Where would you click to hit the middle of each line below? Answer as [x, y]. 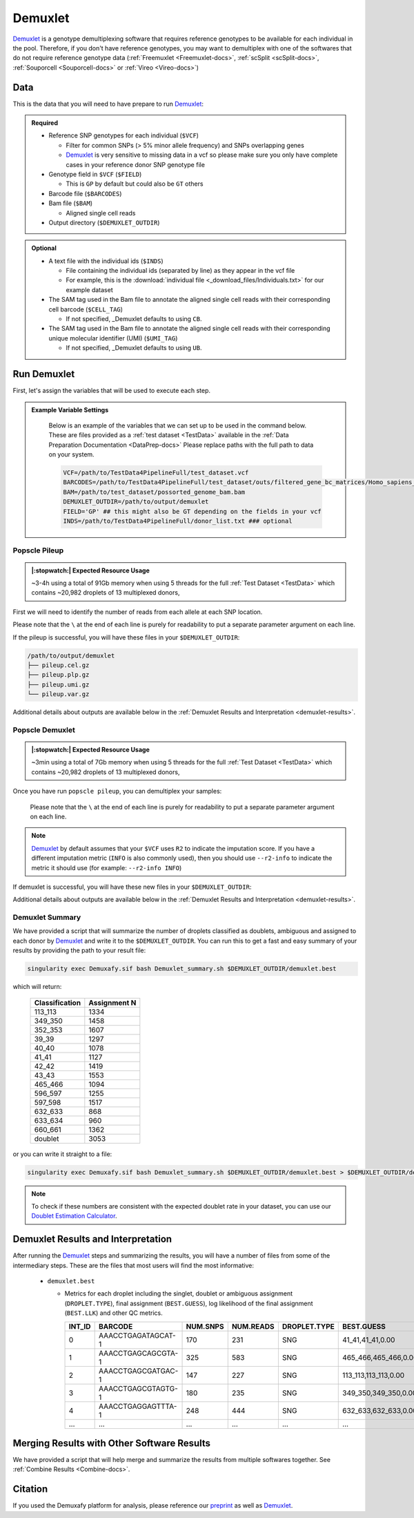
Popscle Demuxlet [44, 730]
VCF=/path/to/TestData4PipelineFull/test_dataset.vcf [156, 473]
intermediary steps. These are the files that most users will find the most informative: [134, 1265]
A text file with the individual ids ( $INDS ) [106, 261]
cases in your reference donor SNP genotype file [135, 164]
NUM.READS [253, 1326]
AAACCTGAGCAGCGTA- [138, 1353]
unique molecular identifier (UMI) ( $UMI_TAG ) [113, 338]
